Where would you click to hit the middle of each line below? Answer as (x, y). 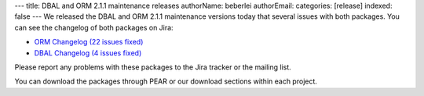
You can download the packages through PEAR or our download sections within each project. (166, 81)
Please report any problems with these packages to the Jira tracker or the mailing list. (153, 67)
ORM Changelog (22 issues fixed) (89, 42)
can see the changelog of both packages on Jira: (94, 27)
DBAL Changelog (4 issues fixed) (88, 53)
